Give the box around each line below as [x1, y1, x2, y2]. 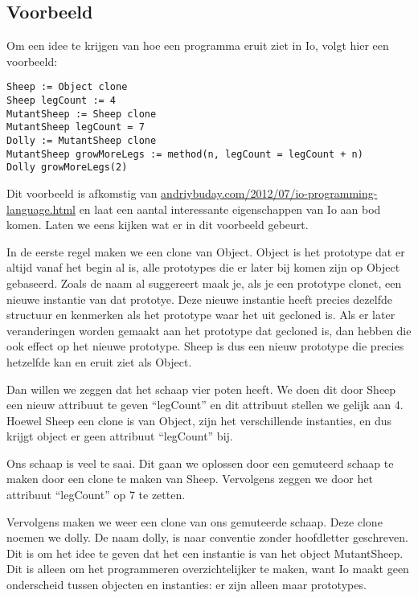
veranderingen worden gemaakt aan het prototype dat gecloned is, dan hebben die [6, 322, 412, 338]
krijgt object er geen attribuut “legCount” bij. [6, 428, 233, 444]
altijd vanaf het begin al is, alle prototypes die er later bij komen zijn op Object [6, 259, 400, 276]
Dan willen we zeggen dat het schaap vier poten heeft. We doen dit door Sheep [6, 380, 396, 397]
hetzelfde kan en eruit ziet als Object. [6, 353, 192, 370]
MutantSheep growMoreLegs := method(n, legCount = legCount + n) [6, 148, 363, 160]
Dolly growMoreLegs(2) [6, 162, 128, 174]
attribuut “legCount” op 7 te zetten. [6, 486, 186, 503]
